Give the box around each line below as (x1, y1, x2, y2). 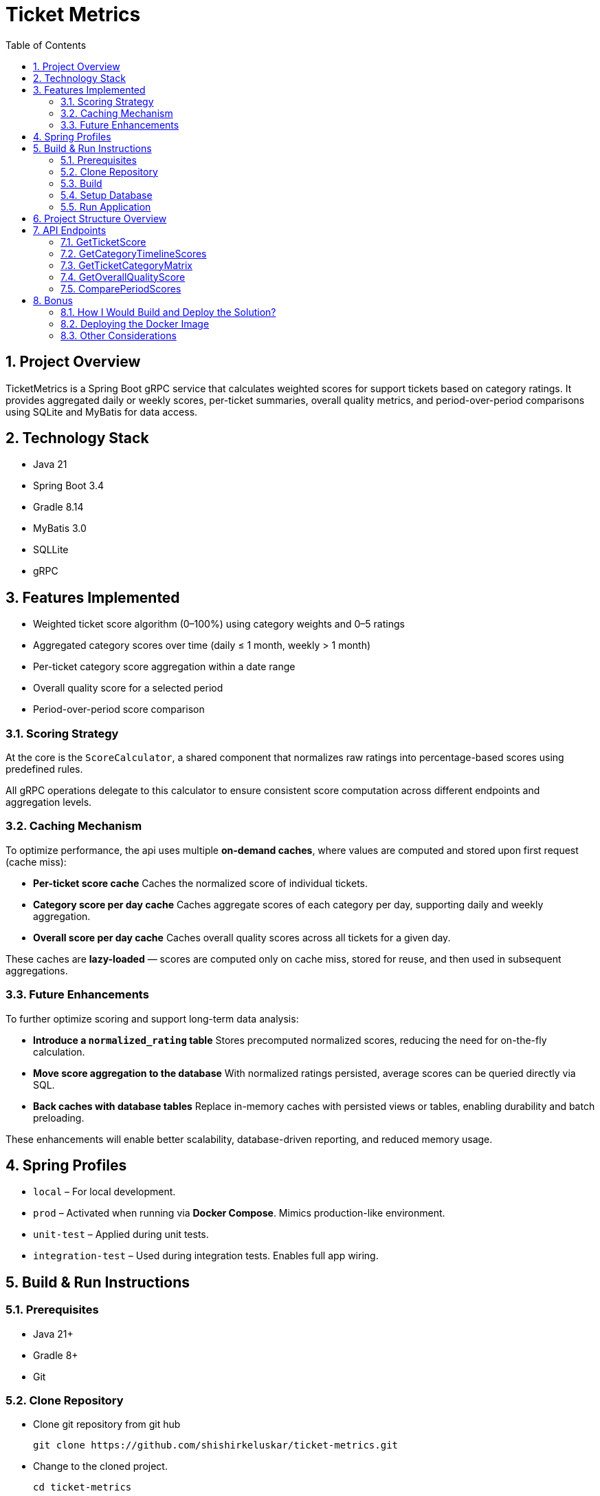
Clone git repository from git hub (33, 1418, 181, 1431)
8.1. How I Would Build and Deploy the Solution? (60, 306, 276, 318)
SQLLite (33, 544, 69, 556)
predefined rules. (5, 763, 83, 776)
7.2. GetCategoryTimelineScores (60, 247, 207, 259)
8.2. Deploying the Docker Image (60, 317, 210, 330)
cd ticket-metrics (33, 1482, 132, 1493)
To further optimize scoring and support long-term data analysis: (5, 1012, 299, 1025)
